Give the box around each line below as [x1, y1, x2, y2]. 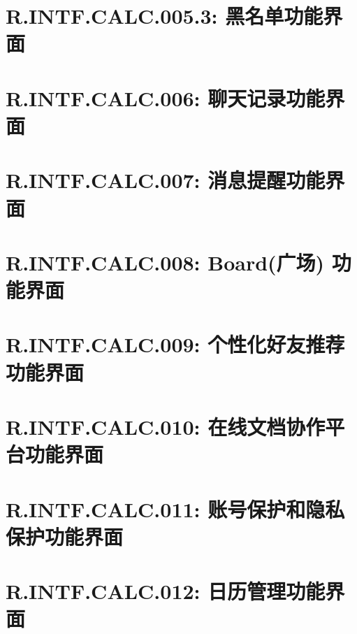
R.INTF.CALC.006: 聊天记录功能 [6, 83, 326, 112]
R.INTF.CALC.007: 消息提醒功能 [6, 166, 326, 194]
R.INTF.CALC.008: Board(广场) [6, 247, 325, 276]
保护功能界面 [6, 521, 124, 550]
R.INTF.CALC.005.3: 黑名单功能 [6, 1, 323, 30]
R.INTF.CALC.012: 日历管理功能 [6, 577, 326, 605]
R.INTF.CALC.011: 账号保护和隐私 [6, 494, 345, 523]
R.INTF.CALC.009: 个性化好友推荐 [6, 330, 345, 359]
